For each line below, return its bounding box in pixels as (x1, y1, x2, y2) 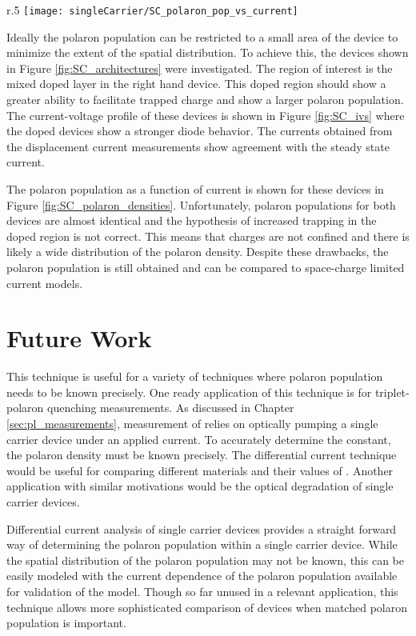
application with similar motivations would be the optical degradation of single (6, 478, 394, 494)
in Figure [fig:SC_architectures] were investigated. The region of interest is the (6, 59, 393, 76)
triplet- (374, 383, 410, 400)
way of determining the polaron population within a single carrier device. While (6, 536, 398, 553)
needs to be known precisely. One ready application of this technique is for (6, 383, 372, 400)
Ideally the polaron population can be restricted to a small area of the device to (6, 28, 398, 45)
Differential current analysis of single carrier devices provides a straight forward (6, 520, 397, 537)
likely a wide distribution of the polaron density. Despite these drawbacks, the (6, 243, 389, 260)
